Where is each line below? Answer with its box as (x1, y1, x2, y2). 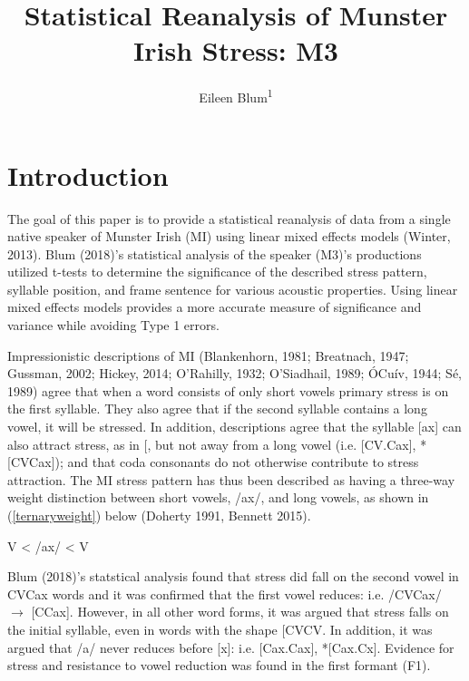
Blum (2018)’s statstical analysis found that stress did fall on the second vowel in (7, 567, 459, 586)
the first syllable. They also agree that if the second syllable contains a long (7, 399, 427, 418)
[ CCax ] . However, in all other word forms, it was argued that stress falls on (31, 602, 449, 621)
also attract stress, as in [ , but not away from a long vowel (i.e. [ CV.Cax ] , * (7, 434, 427, 453)
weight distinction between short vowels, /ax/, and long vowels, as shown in (7, 488, 429, 507)
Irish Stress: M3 (133, 32, 338, 69)
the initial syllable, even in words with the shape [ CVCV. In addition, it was (7, 619, 433, 638)
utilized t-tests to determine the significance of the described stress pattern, (7, 262, 427, 281)
